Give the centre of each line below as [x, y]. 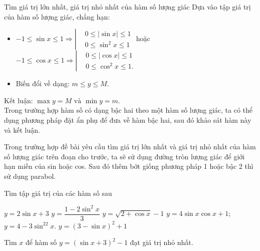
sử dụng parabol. [30, 176]
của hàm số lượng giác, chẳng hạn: [57, 16]
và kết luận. [22, 130]
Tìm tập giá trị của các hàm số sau [58, 193]
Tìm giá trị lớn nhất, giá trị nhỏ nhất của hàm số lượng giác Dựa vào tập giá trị [127, 7]
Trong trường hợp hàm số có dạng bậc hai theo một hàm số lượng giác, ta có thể [128, 110]
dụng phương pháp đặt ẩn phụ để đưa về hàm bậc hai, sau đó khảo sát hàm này [128, 119]
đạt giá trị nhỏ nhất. [162, 242]
